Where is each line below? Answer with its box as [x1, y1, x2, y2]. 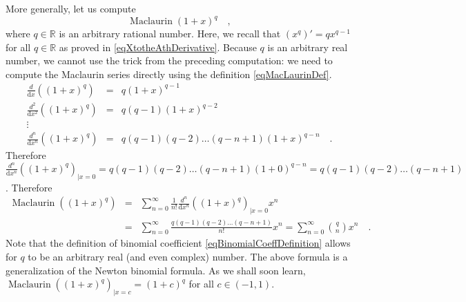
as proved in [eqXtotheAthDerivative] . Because [59, 39, 257, 54]
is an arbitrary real [267, 39, 348, 54]
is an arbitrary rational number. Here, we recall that [59, 26, 281, 41]
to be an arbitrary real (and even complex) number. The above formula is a [28, 249, 348, 263]
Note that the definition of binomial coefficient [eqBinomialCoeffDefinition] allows [6, 236, 351, 250]
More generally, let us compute [6, 1, 136, 15]
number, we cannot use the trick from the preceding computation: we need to [6, 53, 333, 68]
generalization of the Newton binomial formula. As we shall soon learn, [6, 263, 306, 277]
